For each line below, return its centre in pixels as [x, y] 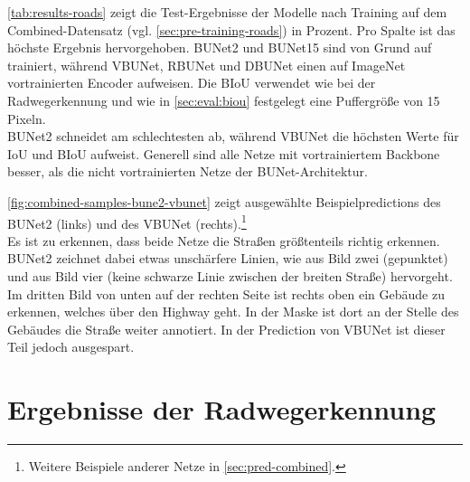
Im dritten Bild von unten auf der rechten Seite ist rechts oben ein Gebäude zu [226, 293]
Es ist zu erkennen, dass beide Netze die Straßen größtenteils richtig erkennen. [224, 240]
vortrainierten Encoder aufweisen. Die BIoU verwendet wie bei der [192, 83]
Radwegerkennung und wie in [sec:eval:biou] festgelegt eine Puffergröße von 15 [224, 100]
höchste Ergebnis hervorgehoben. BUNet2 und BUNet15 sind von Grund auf [220, 47]
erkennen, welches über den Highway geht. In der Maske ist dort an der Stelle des [233, 312]
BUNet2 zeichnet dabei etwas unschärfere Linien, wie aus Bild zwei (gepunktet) [228, 258]
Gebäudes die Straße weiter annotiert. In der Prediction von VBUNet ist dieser [226, 329]
